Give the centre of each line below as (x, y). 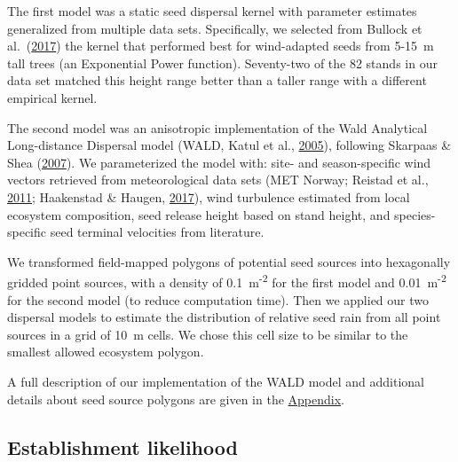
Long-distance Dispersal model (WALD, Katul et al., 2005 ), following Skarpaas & (229, 145)
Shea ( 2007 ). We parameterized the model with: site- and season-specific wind (219, 162)
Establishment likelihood (122, 446)
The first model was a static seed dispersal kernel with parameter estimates (212, 11)
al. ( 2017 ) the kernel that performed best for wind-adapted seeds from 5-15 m (221, 46)
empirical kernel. (52, 97)
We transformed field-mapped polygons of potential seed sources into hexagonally (229, 261)
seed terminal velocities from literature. (157, 232)
